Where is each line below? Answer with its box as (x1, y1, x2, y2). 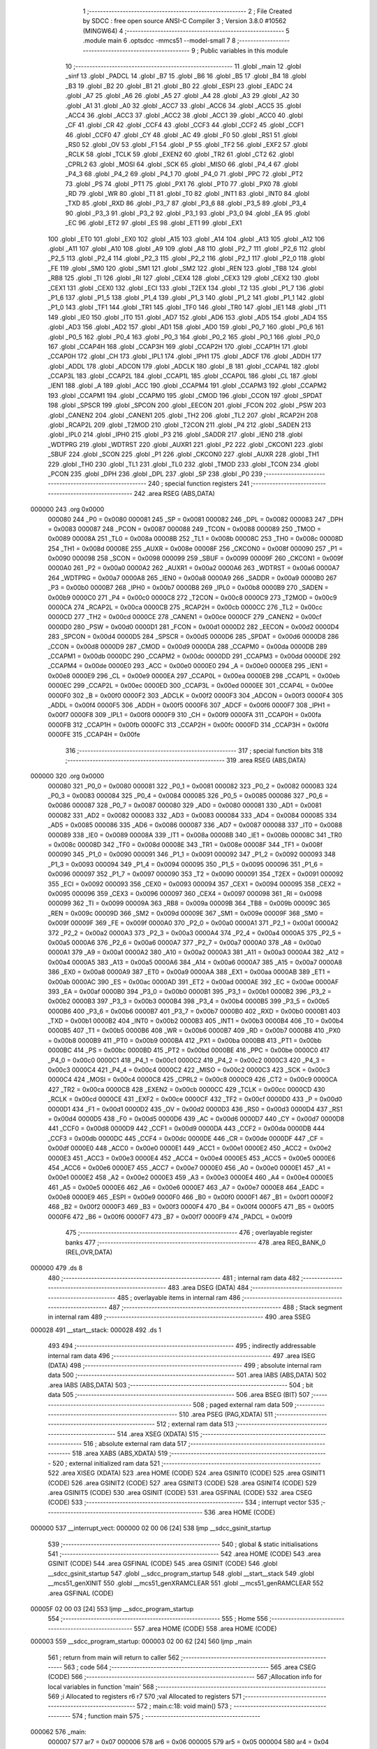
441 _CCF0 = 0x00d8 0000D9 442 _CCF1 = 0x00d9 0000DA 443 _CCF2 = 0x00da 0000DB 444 (47, 1124, 325, 1133)
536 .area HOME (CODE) (204, 1508, 276, 1516)
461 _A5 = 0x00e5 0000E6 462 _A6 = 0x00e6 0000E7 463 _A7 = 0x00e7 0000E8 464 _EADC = (47, 1183, 325, 1191)
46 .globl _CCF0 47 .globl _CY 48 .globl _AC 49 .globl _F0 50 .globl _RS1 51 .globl (65, 130, 298, 139)
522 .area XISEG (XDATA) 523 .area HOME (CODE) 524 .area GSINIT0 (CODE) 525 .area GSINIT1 (47, 1469, 325, 1478)
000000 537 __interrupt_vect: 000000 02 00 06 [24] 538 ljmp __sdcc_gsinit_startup (30, 1524, 272, 1532)
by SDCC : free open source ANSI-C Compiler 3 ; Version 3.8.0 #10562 (82, 17, 287, 25)
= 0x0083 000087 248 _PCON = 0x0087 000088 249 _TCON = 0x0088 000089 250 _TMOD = (47, 525, 321, 533)
